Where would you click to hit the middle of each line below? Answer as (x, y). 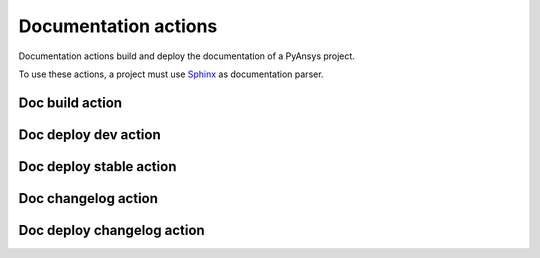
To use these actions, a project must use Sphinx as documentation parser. (171, 74)
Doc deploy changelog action (111, 230)
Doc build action (70, 102)
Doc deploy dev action (89, 134)
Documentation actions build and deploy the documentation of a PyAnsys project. (186, 56)
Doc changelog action (88, 198)
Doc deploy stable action (97, 166)
